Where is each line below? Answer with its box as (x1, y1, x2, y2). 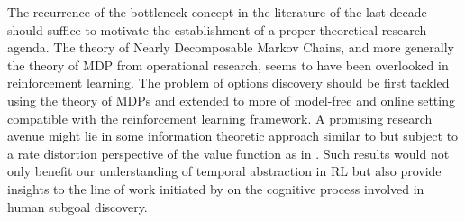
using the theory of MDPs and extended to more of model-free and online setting (7, 90, 455, 109)
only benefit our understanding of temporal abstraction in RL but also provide (7, 162, 442, 180)
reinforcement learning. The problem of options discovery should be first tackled (7, 73, 450, 92)
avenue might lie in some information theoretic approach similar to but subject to (7, 126, 459, 145)
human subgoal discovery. (7, 197, 148, 216)
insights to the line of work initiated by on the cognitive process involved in (7, 179, 424, 198)
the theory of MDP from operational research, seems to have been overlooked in (7, 55, 449, 74)
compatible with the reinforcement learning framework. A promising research (7, 108, 433, 127)
